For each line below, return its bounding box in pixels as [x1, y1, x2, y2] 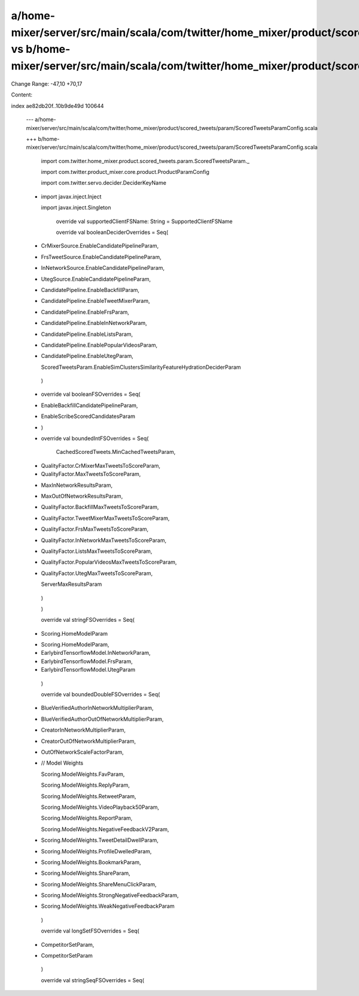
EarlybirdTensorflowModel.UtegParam [41, 666, 136, 673]
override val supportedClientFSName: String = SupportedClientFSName [56, 218, 233, 225]
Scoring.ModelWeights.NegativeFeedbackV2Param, [41, 825, 169, 833]
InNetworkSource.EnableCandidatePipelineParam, [41, 264, 165, 272]
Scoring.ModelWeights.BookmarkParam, [41, 858, 141, 866]
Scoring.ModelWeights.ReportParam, [41, 814, 133, 822]
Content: [11, 91, 33, 98]
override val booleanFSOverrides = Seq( [41, 390, 141, 398]
